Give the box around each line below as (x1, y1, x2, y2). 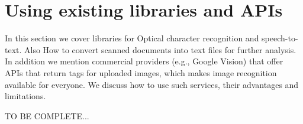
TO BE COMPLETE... (5, 109, 89, 122)
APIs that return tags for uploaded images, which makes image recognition (5, 66, 277, 79)
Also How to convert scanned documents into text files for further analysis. (24, 43, 296, 56)
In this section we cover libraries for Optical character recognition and (5, 32, 259, 44)
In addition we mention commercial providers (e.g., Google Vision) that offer (5, 55, 283, 67)
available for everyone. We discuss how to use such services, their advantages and (5, 78, 299, 90)
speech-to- (262, 32, 298, 44)
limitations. (5, 90, 46, 102)
